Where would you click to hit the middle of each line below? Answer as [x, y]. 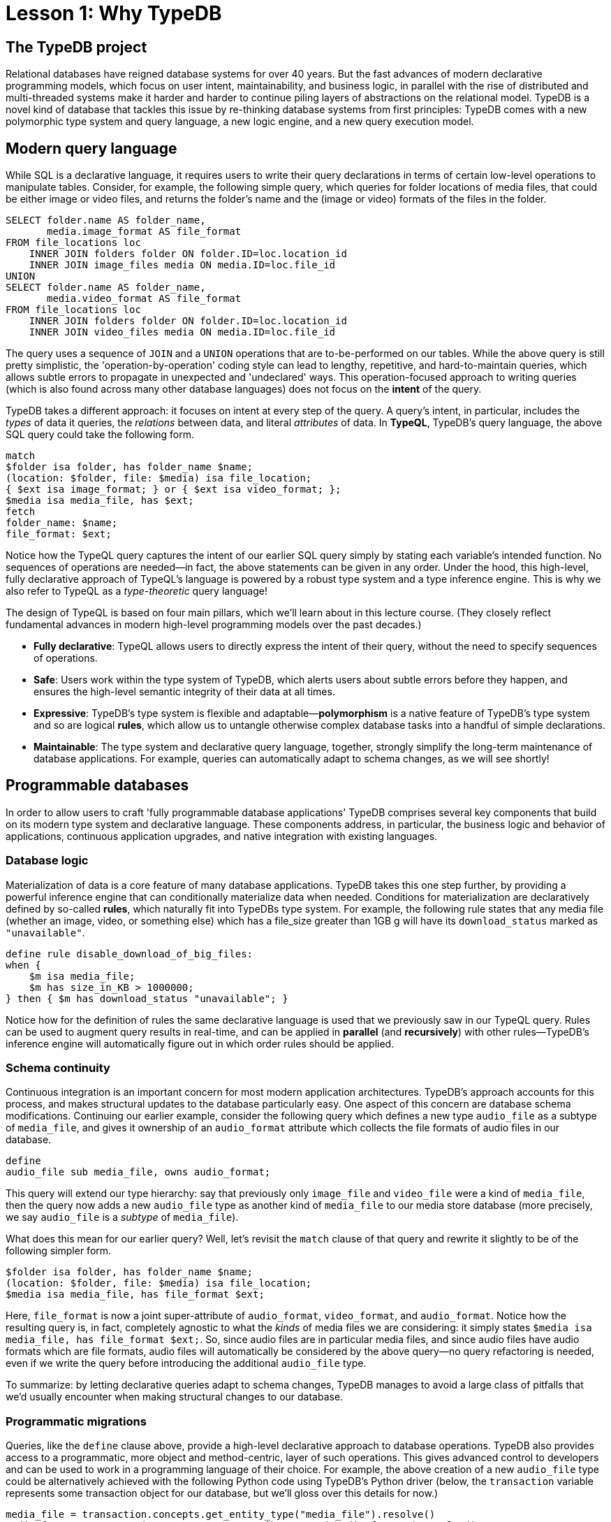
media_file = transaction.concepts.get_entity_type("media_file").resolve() [221, 1515]
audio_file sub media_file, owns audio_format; [138, 1172]
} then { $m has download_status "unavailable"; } [147, 998]
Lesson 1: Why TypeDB [114, 13]
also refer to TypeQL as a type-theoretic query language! [137, 591]
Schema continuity [58, 1067]
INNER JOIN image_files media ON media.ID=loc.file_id [182, 265]
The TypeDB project [76, 47]
